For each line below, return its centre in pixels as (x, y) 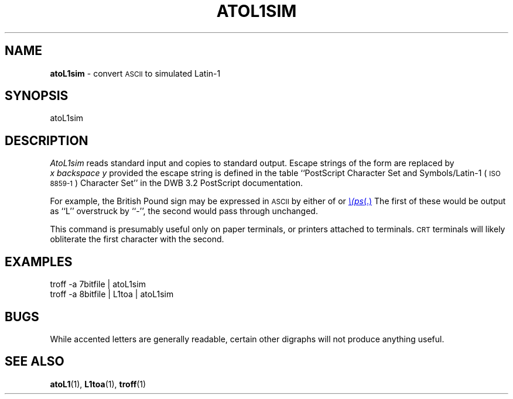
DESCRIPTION (47, 140)
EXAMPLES (39, 262)
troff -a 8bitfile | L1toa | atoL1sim (112, 294)
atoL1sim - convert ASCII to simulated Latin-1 (135, 73)
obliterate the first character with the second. (137, 239)
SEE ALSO (35, 362)
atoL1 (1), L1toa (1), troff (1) (98, 384)
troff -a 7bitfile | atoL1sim (98, 284)
